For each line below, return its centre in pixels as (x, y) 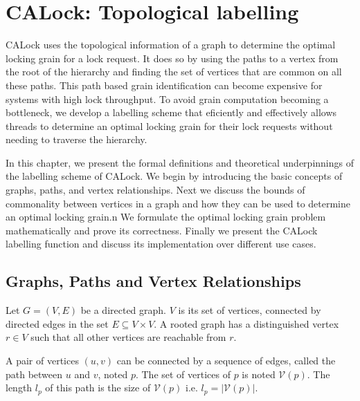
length (19, 388)
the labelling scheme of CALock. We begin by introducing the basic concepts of (174, 176)
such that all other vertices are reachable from (128, 337)
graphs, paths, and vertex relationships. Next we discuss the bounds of (155, 190)
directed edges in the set (57, 323)
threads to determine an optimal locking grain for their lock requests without (169, 125)
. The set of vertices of (183, 374)
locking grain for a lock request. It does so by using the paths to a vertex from (172, 58)
